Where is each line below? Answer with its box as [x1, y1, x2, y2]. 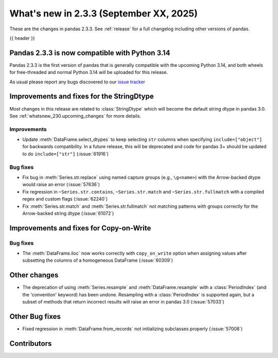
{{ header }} [9, 35, 36, 41]
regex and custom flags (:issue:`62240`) [22, 196, 108, 202]
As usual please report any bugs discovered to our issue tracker [9, 79, 146, 85]
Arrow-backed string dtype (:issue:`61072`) [22, 210, 114, 216]
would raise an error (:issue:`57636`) [22, 182, 100, 188]
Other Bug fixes [9, 312, 61, 321]
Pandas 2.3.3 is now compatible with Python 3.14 [9, 48, 170, 57]
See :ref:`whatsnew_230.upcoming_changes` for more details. [9, 113, 142, 119]
